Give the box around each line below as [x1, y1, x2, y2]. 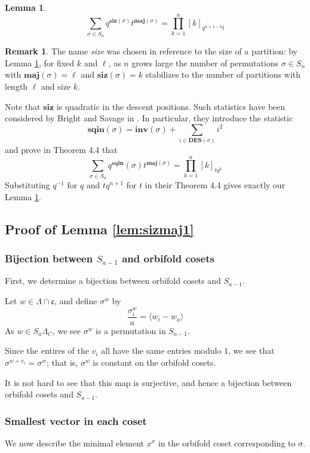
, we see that [228, 344, 275, 357]
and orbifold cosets [122, 251, 214, 266]
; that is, [47, 356, 78, 369]
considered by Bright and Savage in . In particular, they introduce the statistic [5, 112, 293, 124]
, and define [54, 294, 97, 307]
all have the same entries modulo [101, 344, 222, 357]
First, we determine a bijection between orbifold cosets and [5, 274, 221, 287]
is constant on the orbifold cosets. [93, 356, 216, 369]
